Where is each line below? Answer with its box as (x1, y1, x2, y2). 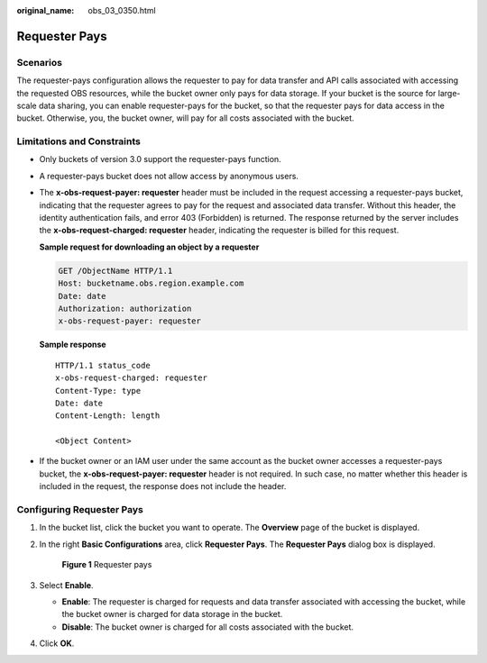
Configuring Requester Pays (16, 504, 143, 516)
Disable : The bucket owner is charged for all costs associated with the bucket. (61, 622, 354, 632)
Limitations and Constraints (16, 135, 142, 148)
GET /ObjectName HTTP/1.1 (58, 266, 173, 276)
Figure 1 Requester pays (61, 559, 152, 570)
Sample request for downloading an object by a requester (39, 241, 260, 252)
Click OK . (39, 638, 75, 649)
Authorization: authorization (58, 303, 192, 313)
